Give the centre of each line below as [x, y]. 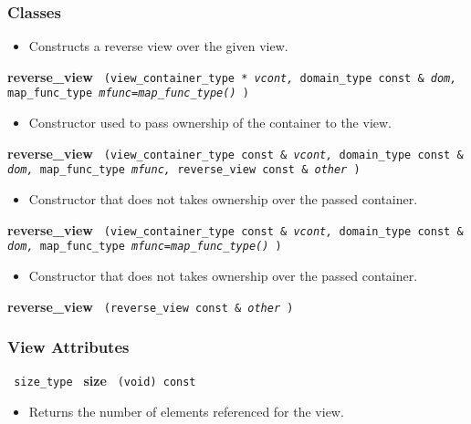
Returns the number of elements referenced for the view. [186, 412]
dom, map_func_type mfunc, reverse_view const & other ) [184, 170]
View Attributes [68, 347]
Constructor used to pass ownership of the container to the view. [210, 123]
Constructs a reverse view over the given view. [158, 46]
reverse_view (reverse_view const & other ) [151, 306]
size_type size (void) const [105, 381]
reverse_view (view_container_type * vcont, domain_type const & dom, [232, 76]
